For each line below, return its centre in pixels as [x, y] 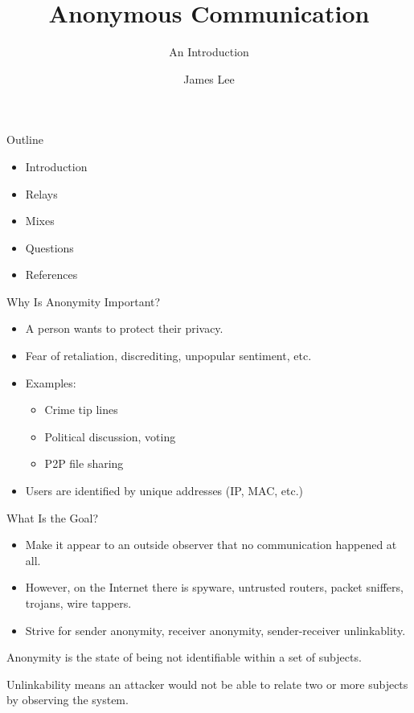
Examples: [51, 382]
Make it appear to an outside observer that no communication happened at [211, 545]
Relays [41, 193]
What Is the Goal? [53, 517]
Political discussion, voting [110, 436]
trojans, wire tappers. [78, 603]
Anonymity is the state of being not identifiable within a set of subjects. [184, 657]
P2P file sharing [84, 463]
